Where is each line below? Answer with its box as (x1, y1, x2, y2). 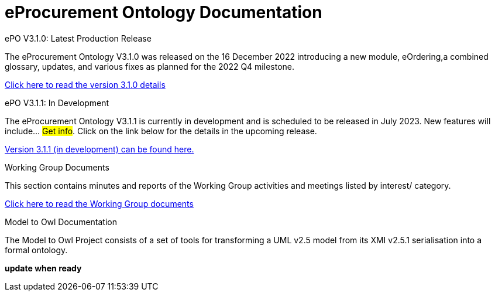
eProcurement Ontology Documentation (5, 2, 322, 22)
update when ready (5, 263, 82, 273)
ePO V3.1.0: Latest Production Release (5, 33, 152, 43)
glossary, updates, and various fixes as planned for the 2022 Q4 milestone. (5, 61, 294, 72)
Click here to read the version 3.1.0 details (5, 79, 166, 90)
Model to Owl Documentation (5, 216, 117, 227)
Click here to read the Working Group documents (5, 198, 194, 209)
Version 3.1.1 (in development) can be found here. (5, 144, 194, 154)
